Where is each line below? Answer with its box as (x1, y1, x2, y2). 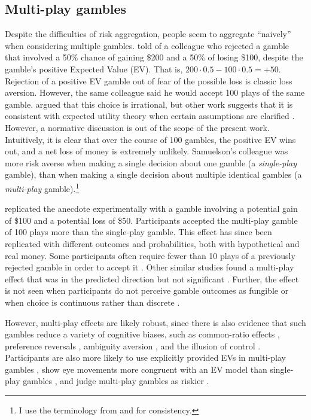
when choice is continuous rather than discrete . (5, 296, 180, 308)
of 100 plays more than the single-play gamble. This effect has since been (5, 226, 272, 238)
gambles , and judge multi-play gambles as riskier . (23, 375, 209, 387)
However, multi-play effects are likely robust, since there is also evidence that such (5, 316, 306, 328)
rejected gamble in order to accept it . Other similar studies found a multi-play (5, 261, 294, 273)
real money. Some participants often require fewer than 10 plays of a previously (5, 249, 295, 261)
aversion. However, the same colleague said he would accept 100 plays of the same (5, 86, 305, 99)
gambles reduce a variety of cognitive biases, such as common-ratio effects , (5, 328, 280, 340)
